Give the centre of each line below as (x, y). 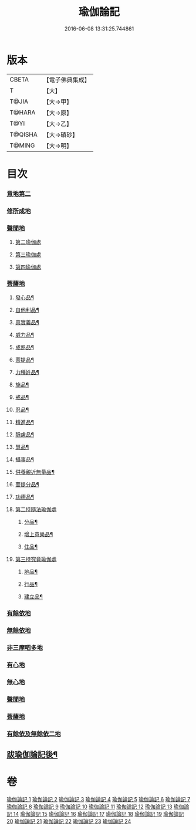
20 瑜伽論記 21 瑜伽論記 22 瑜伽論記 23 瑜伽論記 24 (69, 821)
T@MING (22, 145)
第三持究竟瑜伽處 (36, 559)
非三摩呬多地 (25, 648)
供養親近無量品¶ (35, 472)
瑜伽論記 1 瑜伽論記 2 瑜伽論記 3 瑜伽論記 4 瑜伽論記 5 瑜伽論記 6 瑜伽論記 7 (99, 799)
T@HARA (23, 112)
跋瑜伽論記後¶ (32, 755)
